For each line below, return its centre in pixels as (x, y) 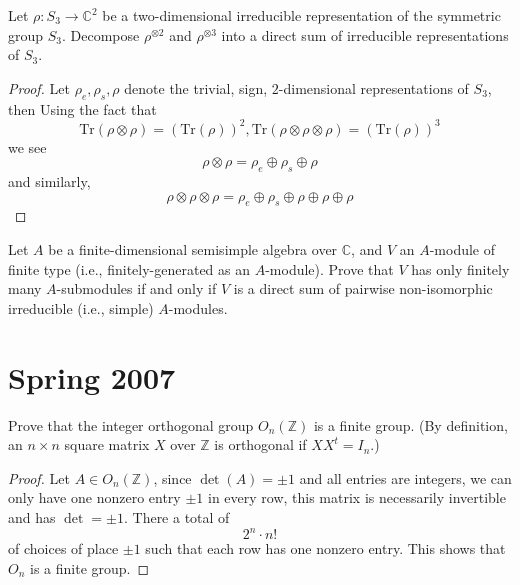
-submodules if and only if (136, 288)
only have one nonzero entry (94, 497)
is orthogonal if (260, 444)
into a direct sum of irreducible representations (365, 34)
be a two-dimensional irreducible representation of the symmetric (301, 15)
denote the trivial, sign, (196, 87)
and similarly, (49, 181)
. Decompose (101, 34)
